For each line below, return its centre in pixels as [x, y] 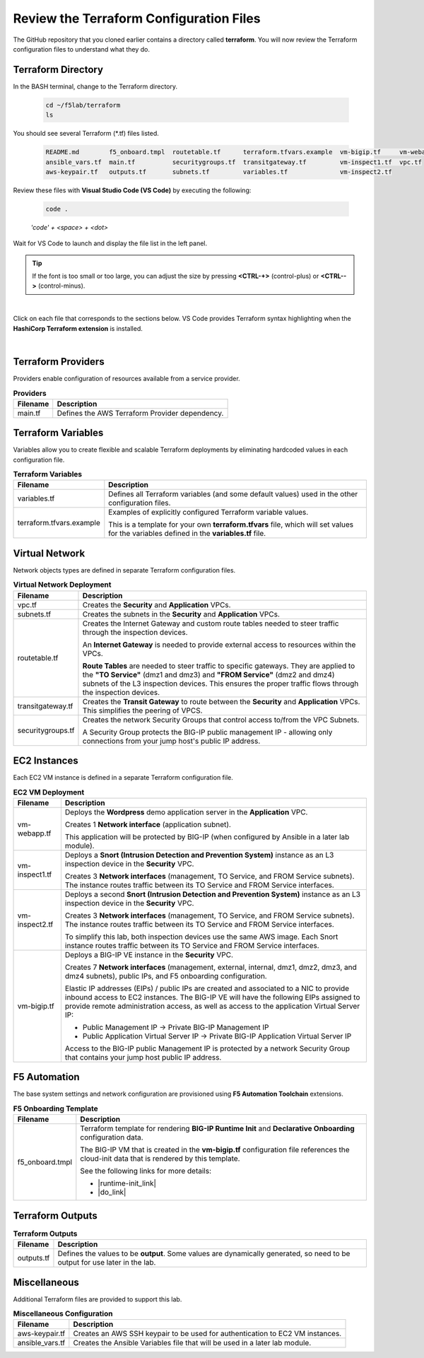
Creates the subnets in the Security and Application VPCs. [181, 614]
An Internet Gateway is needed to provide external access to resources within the [219, 645]
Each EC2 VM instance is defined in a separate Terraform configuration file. [123, 778]
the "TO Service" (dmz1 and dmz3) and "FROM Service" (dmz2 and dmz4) [208, 674]
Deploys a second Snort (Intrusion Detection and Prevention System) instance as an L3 [212, 894]
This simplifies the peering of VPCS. [142, 710]
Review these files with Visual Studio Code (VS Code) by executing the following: [132, 190]
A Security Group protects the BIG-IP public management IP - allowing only [207, 732]
